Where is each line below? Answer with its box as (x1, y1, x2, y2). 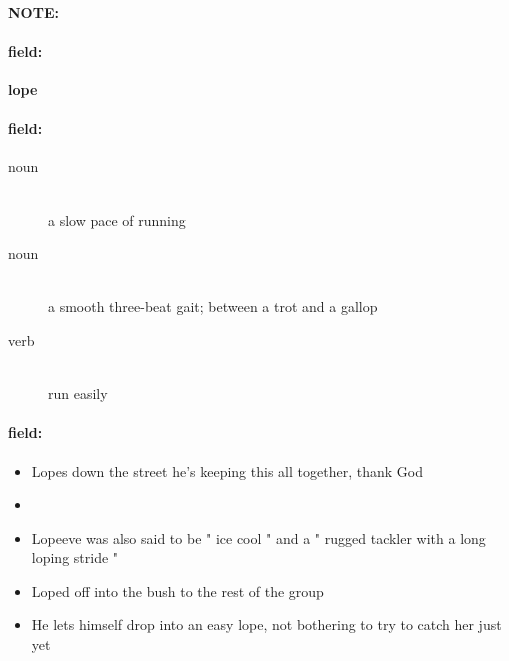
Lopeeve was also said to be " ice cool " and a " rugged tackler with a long (31, 527, 486, 548)
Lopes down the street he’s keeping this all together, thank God (31, 460, 423, 481)
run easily (48, 383, 108, 404)
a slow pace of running (48, 209, 186, 230)
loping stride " (31, 547, 119, 568)
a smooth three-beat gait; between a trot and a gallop (48, 296, 378, 317)
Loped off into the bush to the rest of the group (31, 580, 324, 601)
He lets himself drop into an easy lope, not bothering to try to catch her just (31, 614, 502, 635)
